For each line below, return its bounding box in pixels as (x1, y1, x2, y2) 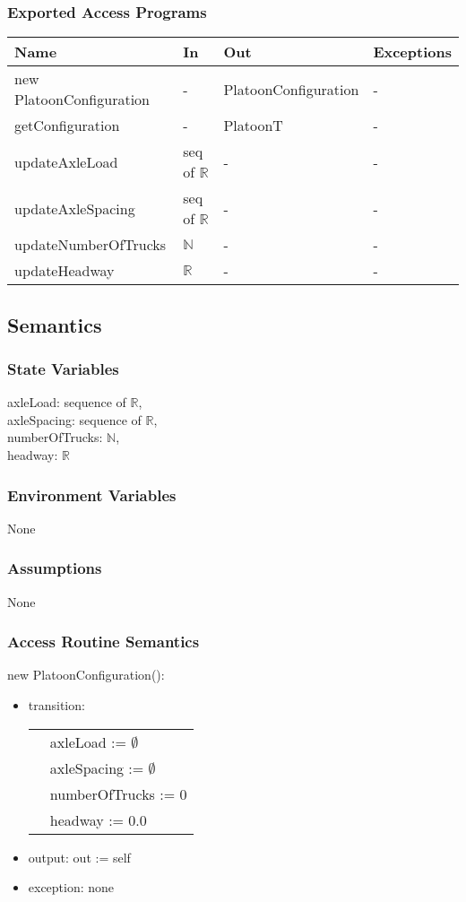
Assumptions (7, 557, 102, 579)
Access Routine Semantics (7, 630, 200, 653)
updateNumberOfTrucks (14, 234, 167, 256)
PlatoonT (223, 115, 283, 136)
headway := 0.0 (49, 809, 147, 830)
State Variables (7, 357, 119, 379)
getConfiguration (14, 115, 120, 136)
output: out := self (28, 847, 131, 866)
